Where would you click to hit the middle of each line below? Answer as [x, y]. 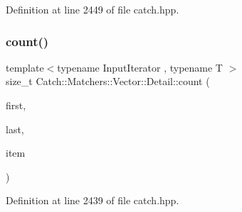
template [25, 67]
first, [16, 105]
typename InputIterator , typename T [140, 67]
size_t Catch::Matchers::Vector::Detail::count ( [108, 81]
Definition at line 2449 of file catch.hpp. [93, 9]
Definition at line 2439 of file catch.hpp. [93, 200]
